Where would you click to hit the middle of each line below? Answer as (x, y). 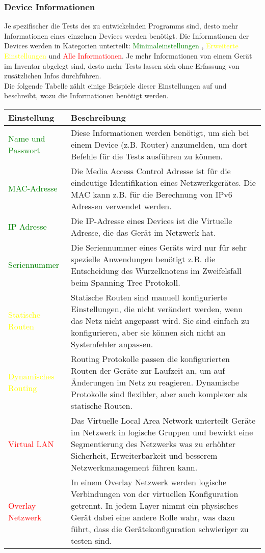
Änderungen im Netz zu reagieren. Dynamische (155, 382)
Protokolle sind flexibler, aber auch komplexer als (159, 394)
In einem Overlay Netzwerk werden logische (149, 482)
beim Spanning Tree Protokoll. (126, 282)
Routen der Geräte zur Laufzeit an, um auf (148, 370)
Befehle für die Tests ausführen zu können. (147, 156)
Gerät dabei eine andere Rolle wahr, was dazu (153, 517)
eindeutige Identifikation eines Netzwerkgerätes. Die (163, 182)
